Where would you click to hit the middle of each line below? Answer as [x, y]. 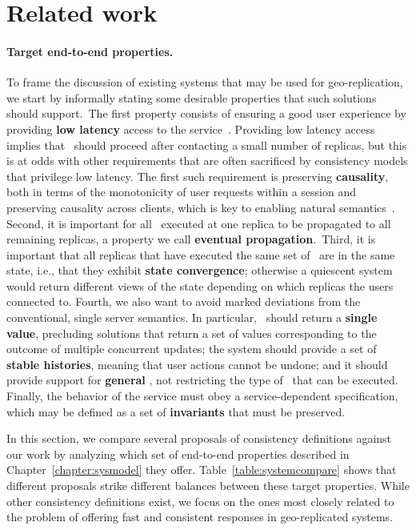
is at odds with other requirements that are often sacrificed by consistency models [207, 161]
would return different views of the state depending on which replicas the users [200, 285]
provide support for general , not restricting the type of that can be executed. [202, 380]
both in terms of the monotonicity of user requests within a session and [181, 192]
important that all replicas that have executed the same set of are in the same [201, 254]
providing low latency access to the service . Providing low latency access [191, 128]
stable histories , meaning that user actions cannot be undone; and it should [197, 364]
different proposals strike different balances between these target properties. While [208, 486]
